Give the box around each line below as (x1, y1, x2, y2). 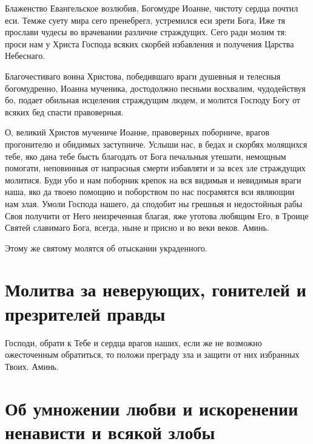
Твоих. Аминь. (5, 360, 59, 372)
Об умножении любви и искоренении (5, 395, 298, 420)
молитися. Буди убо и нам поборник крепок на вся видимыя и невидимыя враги (5, 173, 301, 186)
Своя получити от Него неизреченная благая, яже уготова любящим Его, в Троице (5, 209, 309, 222)
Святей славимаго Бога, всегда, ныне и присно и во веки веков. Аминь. (5, 221, 269, 234)
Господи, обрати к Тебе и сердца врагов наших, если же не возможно (5, 336, 262, 349)
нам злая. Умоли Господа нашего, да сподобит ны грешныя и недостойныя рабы (5, 197, 303, 210)
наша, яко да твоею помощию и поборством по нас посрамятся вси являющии (5, 185, 295, 198)
